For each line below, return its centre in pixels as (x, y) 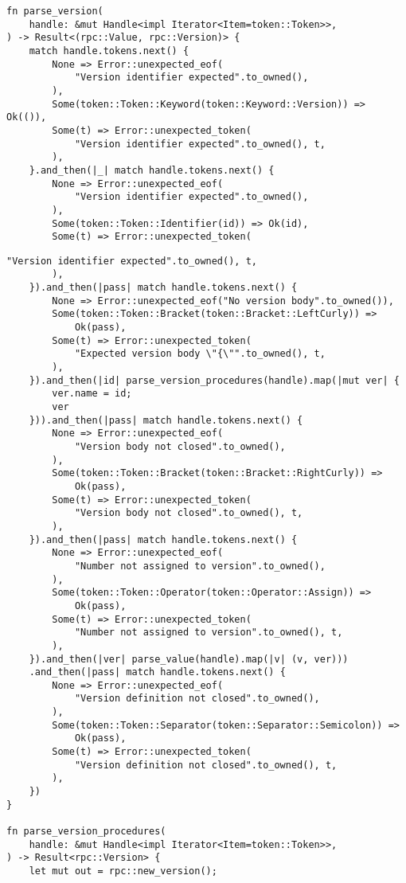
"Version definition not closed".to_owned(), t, (206, 765)
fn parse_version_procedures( (86, 832)
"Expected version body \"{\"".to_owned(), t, (200, 354)
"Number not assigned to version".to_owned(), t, (209, 633)
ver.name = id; (92, 394)
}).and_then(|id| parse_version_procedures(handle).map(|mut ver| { (214, 380)
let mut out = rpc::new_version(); (123, 871)
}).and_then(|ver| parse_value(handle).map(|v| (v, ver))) (189, 659)
